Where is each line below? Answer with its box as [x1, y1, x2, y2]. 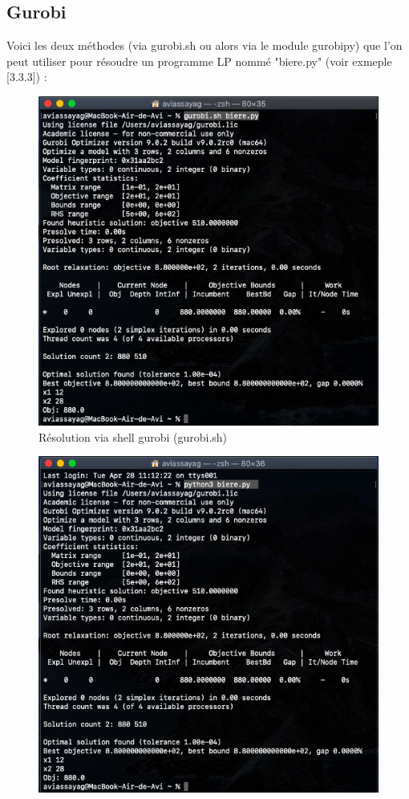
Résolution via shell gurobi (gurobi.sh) [38, 428, 228, 445]
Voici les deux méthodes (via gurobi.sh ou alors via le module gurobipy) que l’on [6, 37, 403, 54]
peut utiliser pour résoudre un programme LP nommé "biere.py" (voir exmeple [6, 52, 392, 69]
